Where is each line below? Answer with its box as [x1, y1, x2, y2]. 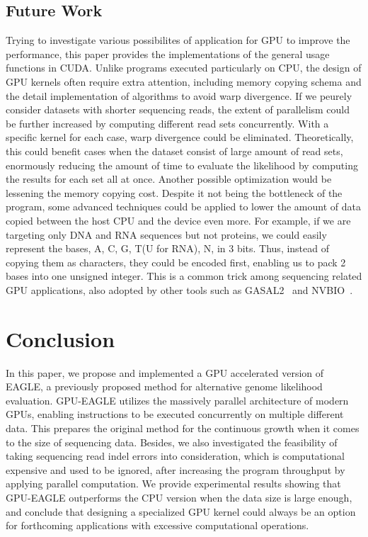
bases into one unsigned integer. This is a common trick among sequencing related [6, 268, 362, 283]
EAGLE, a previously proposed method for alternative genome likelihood [6, 379, 323, 394]
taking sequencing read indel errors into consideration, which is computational [6, 448, 345, 463]
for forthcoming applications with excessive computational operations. [6, 518, 309, 533]
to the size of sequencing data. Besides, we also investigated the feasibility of [6, 434, 338, 449]
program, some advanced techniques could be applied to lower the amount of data [6, 199, 361, 214]
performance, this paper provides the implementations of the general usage [6, 46, 330, 61]
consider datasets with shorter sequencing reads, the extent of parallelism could [6, 102, 350, 117]
